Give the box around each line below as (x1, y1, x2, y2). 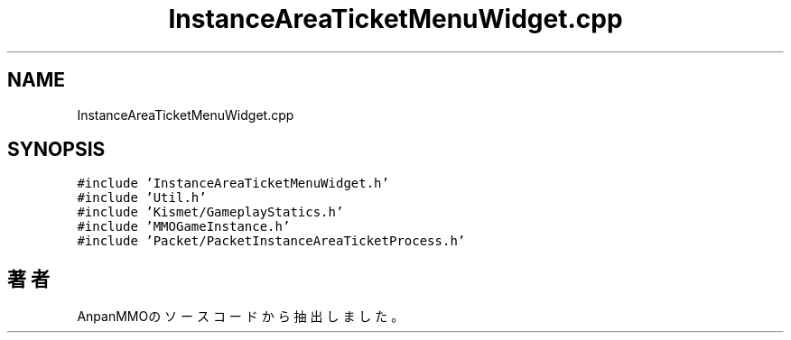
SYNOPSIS (7, 138, 106, 161)
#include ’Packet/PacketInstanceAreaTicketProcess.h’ (77, 234, 466, 249)
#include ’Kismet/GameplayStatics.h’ (77, 205, 344, 220)
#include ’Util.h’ (77, 190, 207, 206)
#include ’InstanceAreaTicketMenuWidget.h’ (77, 176, 389, 191)
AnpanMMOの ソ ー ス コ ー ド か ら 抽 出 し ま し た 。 (77, 308, 405, 325)
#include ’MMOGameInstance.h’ (77, 219, 291, 234)
